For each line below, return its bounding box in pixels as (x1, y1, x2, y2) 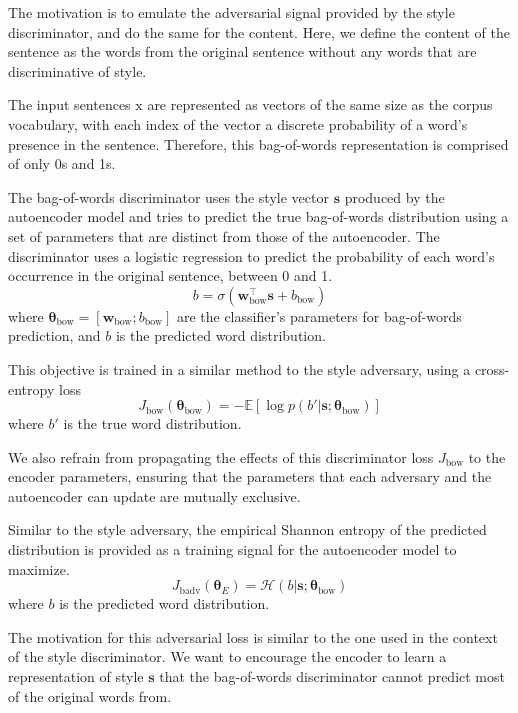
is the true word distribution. (63, 413, 242, 434)
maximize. (8, 558, 70, 579)
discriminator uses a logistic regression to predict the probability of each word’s (8, 245, 495, 266)
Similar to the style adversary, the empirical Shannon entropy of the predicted (8, 519, 487, 540)
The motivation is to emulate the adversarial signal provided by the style (8, 2, 455, 22)
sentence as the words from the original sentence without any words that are (8, 41, 477, 62)
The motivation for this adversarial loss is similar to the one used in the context (8, 626, 498, 647)
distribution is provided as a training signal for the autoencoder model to (8, 539, 457, 560)
